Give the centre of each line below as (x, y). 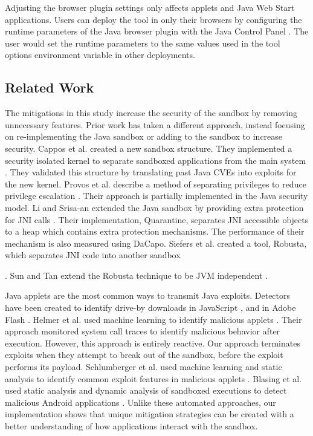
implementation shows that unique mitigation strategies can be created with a (150, 414)
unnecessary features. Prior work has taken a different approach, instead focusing (155, 124)
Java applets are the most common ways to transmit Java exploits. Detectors (148, 295)
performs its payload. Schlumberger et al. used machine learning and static (144, 367)
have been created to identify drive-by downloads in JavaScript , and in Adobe (150, 307)
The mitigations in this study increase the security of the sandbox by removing (151, 113)
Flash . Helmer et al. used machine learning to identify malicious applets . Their (153, 319)
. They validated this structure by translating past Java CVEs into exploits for (151, 172)
